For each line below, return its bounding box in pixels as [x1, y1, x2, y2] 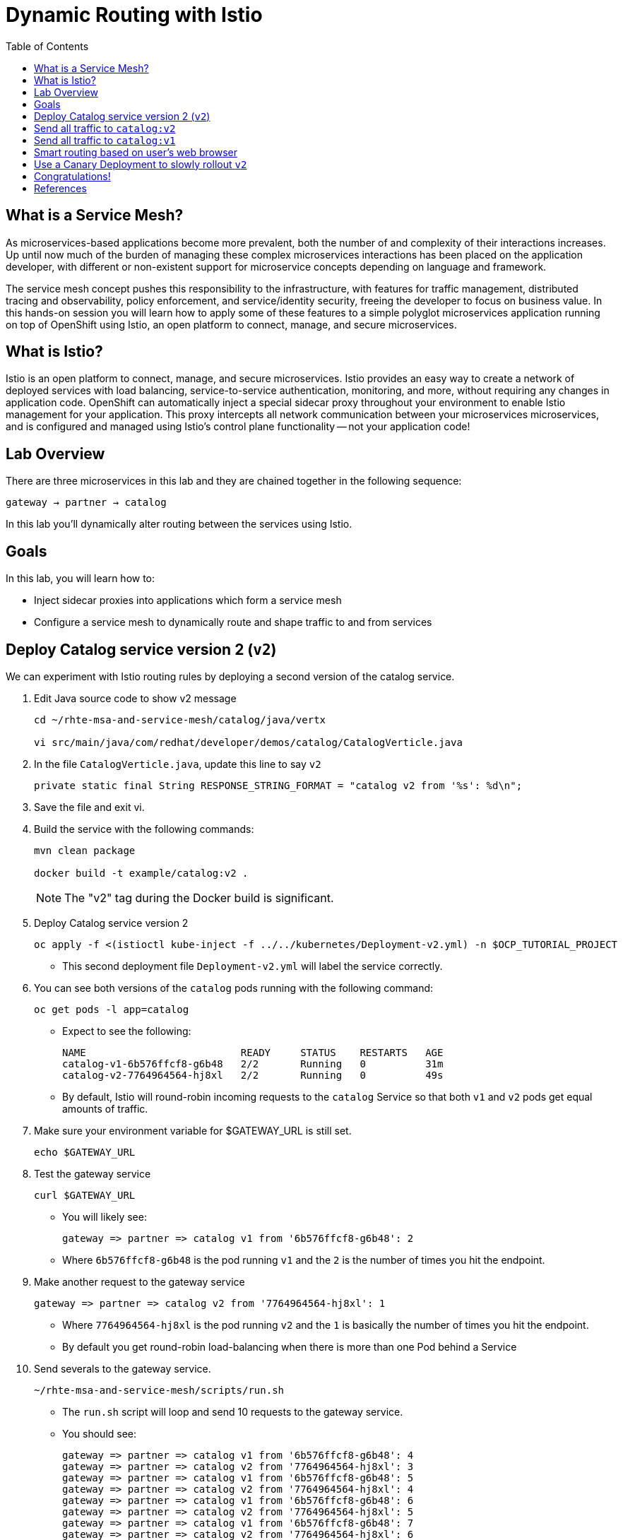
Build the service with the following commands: [34, 822, 254, 835]
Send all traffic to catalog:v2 [34, 122, 176, 134]
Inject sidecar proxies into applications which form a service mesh [34, 594, 342, 607]
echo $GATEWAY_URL [34, 1146, 136, 1158]
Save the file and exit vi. [34, 800, 145, 813]
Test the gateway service [34, 1167, 151, 1180]
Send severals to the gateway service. [34, 1362, 211, 1375]
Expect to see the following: [62, 1024, 191, 1037]
